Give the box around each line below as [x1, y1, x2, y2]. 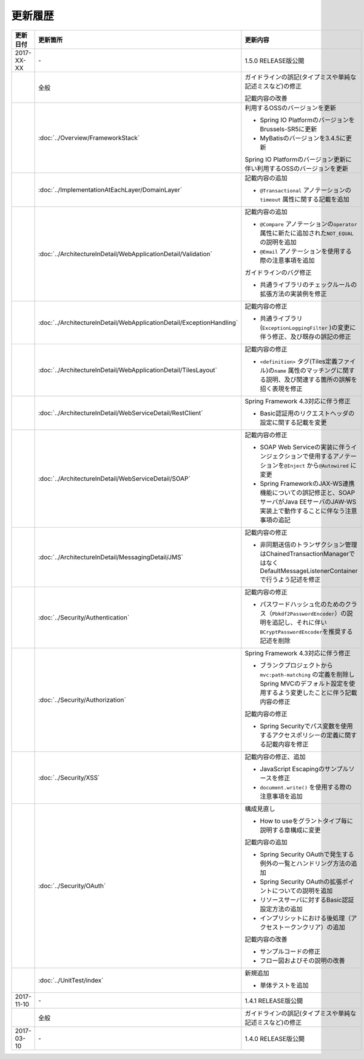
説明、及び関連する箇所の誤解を [266, 375, 357, 384]
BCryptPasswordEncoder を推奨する [260, 627, 353, 636]
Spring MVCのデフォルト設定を [260, 679, 349, 687]
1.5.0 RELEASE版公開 [244, 56, 305, 65]
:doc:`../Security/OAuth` [38, 881, 106, 890]
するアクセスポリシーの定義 [260, 730, 339, 739]
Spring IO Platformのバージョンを [260, 115, 355, 124]
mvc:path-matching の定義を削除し [260, 670, 355, 678]
